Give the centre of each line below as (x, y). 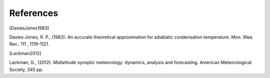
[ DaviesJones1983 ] (29, 28)
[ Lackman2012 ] (25, 53)
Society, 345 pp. (26, 69)
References (34, 13)
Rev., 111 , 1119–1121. (29, 44)
